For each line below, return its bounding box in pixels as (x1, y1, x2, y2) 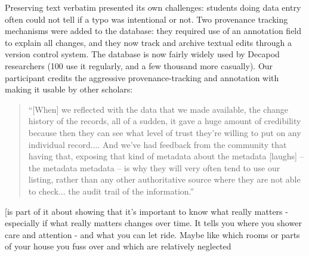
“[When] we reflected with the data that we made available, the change (28, 103, 288, 115)
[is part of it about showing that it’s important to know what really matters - (5, 205, 288, 217)
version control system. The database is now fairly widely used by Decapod (5, 48, 280, 60)
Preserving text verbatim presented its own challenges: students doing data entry (5, 1, 301, 13)
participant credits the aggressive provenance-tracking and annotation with (5, 71, 279, 84)
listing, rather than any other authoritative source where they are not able (28, 173, 301, 186)
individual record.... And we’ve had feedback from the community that (28, 138, 287, 150)
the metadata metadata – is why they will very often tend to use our (28, 161, 280, 174)
